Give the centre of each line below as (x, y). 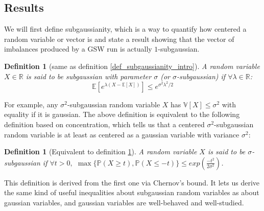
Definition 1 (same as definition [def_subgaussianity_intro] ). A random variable (132, 66)
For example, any (31, 104)
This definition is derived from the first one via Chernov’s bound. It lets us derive (132, 182)
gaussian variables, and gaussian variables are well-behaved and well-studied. (124, 202)
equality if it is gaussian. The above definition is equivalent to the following (122, 114)
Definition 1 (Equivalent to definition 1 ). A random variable (101, 151)
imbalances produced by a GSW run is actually (78, 49)
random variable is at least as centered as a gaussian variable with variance (122, 134)
